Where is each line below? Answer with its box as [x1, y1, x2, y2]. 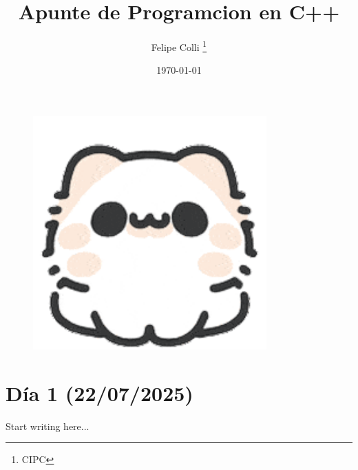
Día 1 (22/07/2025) [6, 378, 193, 407]
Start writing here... [6, 418, 89, 433]
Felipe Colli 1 [151, 38, 207, 54]
